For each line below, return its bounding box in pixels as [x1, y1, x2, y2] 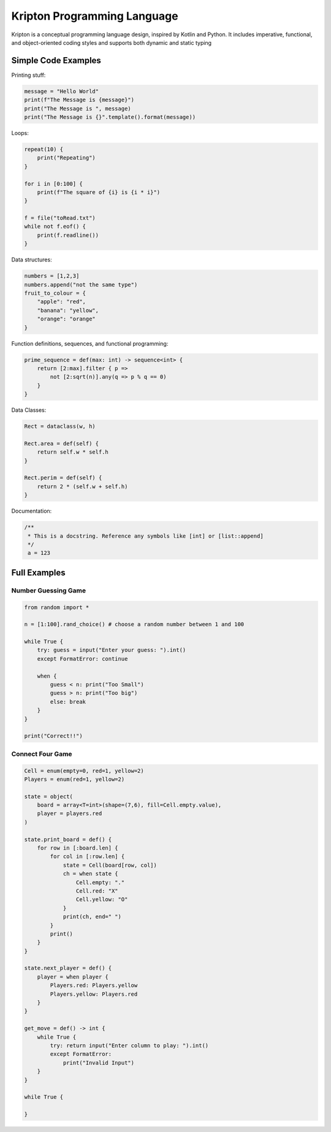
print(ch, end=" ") [63, 913, 122, 920]
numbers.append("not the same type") [24, 281, 138, 288]
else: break [50, 698, 86, 705]
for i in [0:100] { [24, 180, 83, 187]
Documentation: [11, 507, 52, 515]
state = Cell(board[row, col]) [63, 861, 158, 869]
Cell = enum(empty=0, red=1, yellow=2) [24, 767, 144, 774]
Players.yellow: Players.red [50, 990, 138, 998]
